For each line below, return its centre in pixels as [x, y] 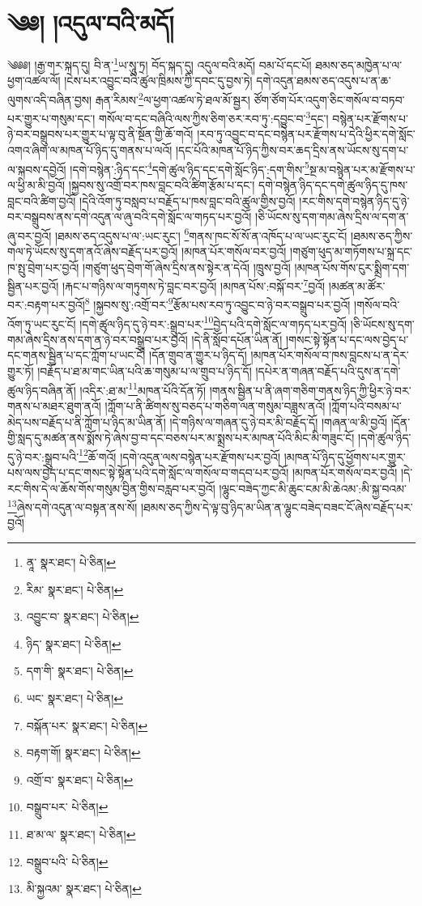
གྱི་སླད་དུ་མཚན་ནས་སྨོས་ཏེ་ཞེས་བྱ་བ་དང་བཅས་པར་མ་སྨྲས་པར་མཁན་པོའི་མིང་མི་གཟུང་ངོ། [181, 438]
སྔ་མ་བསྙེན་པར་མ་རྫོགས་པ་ [362, 169]
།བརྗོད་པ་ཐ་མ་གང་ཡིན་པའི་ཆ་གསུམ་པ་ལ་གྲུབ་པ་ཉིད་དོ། [145, 371]
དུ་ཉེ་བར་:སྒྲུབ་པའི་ [43, 456]
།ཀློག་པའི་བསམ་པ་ [365, 405]
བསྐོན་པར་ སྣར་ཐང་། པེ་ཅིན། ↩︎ [87, 725]
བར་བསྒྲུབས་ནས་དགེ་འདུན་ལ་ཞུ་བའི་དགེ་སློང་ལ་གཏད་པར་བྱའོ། [130, 217]
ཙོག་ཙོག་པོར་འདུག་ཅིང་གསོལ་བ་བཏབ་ [329, 99]
